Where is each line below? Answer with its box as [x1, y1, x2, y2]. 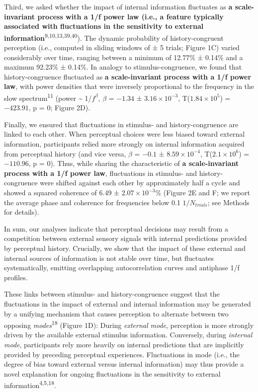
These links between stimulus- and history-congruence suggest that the [4, 289, 220, 299]
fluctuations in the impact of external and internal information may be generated [4, 298, 251, 309]
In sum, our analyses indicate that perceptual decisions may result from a [4, 223, 228, 234]
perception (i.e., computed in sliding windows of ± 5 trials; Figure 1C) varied [4, 42, 240, 53]
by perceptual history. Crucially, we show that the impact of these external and [4, 242, 246, 253]
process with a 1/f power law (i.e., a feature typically [37, 11, 224, 21]
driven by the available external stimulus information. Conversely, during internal [4, 329, 253, 340]
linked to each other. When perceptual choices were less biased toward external [4, 129, 245, 139]
